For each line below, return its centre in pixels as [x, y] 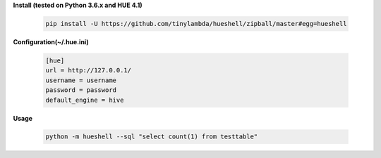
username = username [81, 80]
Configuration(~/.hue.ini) [51, 41]
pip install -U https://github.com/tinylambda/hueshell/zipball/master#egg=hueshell [196, 24]
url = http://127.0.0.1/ [89, 71]
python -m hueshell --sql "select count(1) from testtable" [152, 137]
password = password [81, 90]
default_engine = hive [85, 100]
